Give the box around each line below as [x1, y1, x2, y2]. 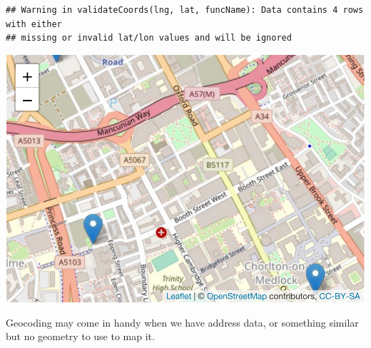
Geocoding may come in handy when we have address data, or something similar [6, 314, 359, 329]
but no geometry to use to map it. [6, 329, 155, 344]
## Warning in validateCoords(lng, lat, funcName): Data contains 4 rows [6, 5, 364, 15]
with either [6, 19, 62, 29]
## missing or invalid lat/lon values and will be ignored [6, 33, 292, 43]
